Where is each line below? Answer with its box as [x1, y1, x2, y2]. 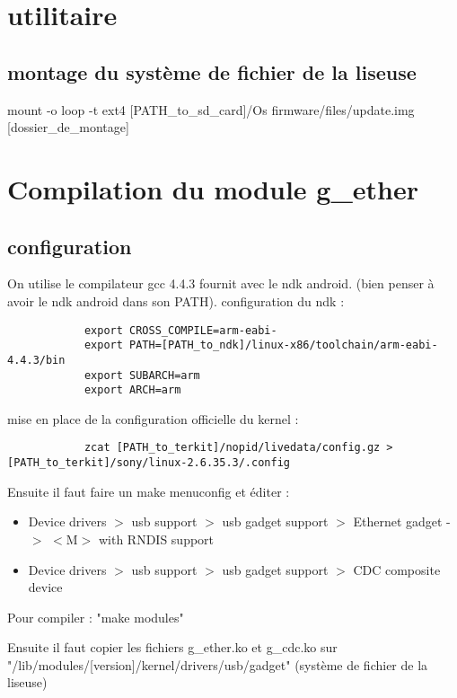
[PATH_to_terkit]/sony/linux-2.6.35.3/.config [7, 456, 290, 470]
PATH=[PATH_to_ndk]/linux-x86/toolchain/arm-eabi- [129, 339, 438, 352]
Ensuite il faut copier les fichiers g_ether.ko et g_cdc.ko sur [7, 638, 338, 657]
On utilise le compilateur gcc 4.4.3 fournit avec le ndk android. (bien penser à [7, 274, 435, 293]
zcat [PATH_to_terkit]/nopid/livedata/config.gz [83, 441, 381, 455]
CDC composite [353, 560, 441, 579]
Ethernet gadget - [353, 512, 451, 531]
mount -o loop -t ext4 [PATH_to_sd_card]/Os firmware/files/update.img [7, 100, 415, 119]
